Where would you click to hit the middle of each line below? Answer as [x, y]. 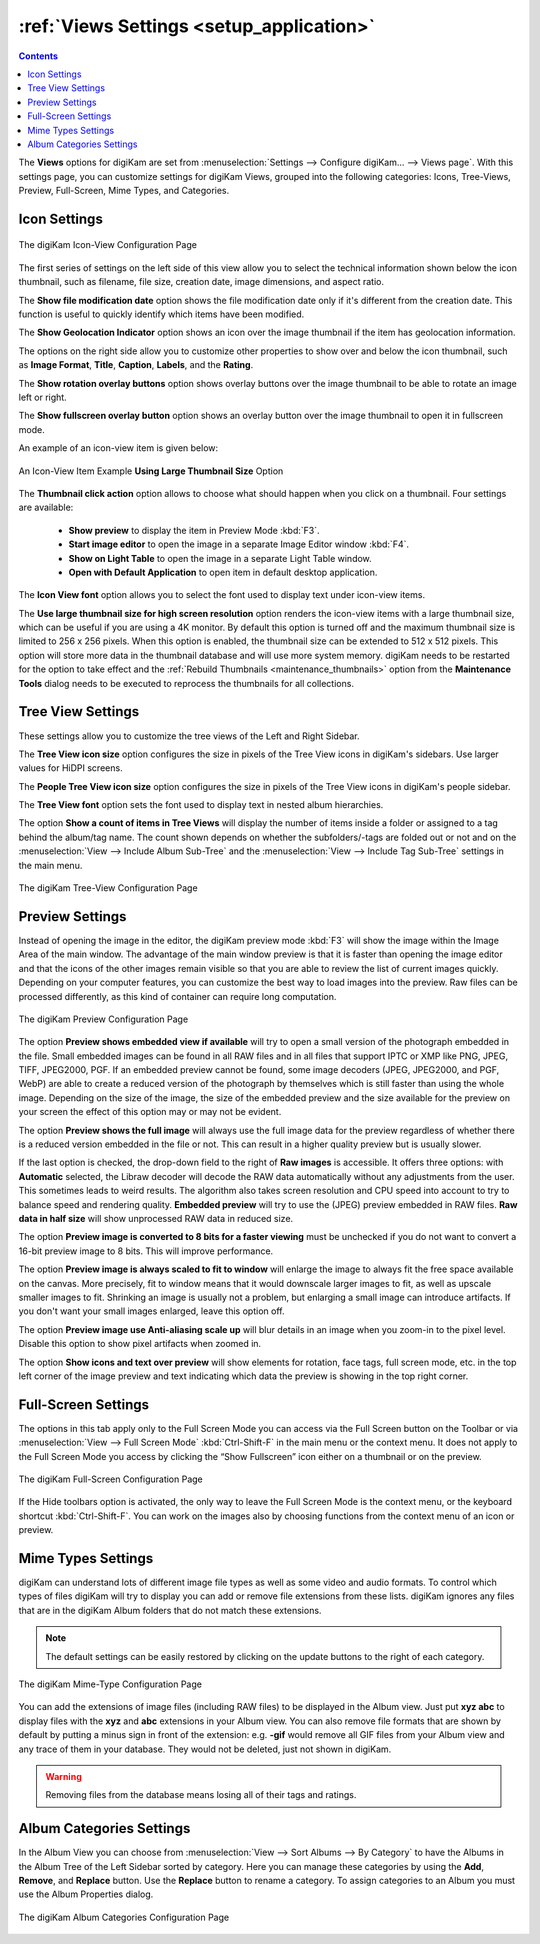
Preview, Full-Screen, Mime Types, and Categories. [124, 191]
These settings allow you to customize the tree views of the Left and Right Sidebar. [189, 736]
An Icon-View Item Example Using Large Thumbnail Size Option [151, 471]
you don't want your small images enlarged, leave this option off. [151, 1311]
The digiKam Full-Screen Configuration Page [111, 1479]
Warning [63, 1776]
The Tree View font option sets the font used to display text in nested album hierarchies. [201, 805]
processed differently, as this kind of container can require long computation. [177, 996]
